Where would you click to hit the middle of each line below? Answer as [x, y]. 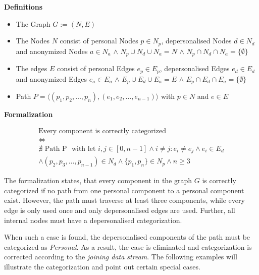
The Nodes [33, 41]
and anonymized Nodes [52, 51]
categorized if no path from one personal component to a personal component [124, 190]
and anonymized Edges [51, 78]
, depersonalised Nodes [196, 41]
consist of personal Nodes [99, 41]
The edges [32, 68]
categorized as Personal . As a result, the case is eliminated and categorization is [128, 246]
